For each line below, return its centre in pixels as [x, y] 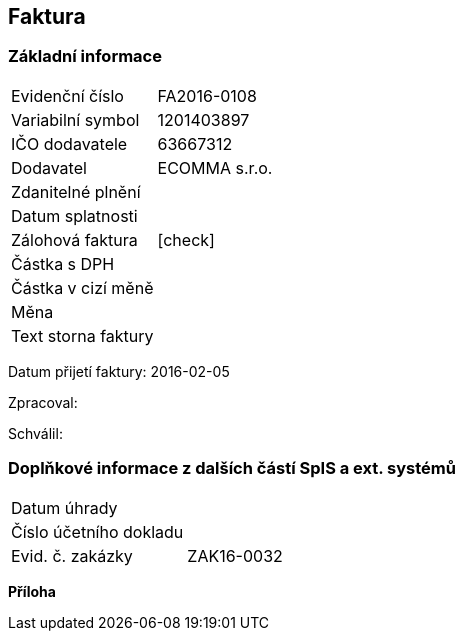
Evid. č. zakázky [72, 555]
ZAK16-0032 [235, 555]
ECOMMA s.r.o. [215, 167]
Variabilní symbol [75, 119]
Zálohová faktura [74, 239]
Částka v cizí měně [82, 287]
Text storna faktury [82, 335]
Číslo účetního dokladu [97, 531]
